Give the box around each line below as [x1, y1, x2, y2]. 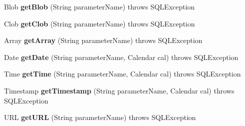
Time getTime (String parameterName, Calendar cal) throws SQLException [4, 68, 241, 79]
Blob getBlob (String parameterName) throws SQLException [4, 1, 195, 11]
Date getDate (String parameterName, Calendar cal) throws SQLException [4, 51, 239, 62]
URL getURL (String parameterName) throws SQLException [4, 112, 196, 122]
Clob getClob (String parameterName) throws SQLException [4, 18, 195, 28]
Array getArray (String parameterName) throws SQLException [4, 35, 203, 45]
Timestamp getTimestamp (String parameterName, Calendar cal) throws [4, 85, 235, 95]
